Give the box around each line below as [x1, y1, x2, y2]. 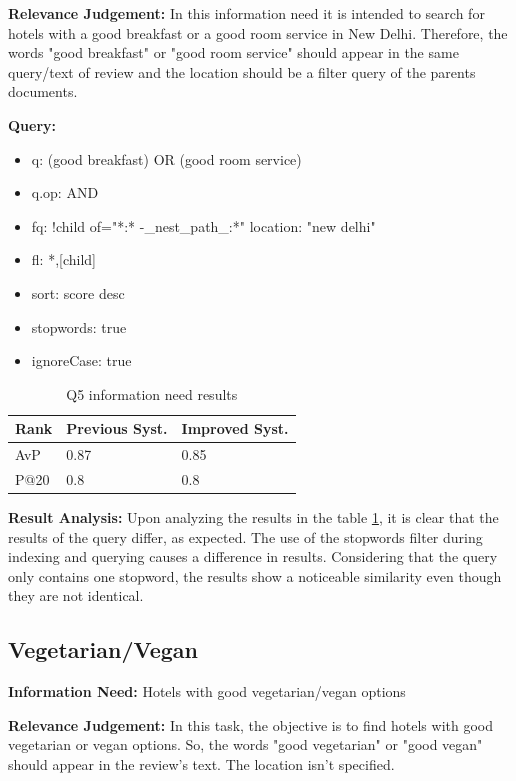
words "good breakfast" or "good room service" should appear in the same [8, 42, 459, 63]
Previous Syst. [66, 418, 168, 439]
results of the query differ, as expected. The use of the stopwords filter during [8, 526, 483, 547]
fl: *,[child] [31, 249, 96, 270]
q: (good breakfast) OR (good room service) [31, 148, 302, 169]
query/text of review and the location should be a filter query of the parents [8, 61, 476, 82]
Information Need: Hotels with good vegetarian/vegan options [8, 681, 406, 702]
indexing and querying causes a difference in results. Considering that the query [8, 546, 498, 567]
